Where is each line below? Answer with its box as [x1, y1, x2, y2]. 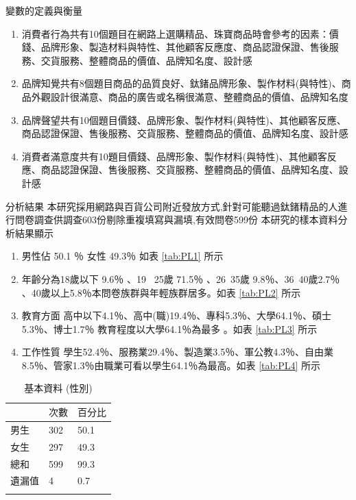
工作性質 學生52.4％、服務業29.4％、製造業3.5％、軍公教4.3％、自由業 [21, 345, 334, 359]
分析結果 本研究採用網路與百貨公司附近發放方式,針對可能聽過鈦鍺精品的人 [5, 199, 338, 213]
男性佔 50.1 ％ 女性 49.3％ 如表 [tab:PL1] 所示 [21, 249, 224, 263]
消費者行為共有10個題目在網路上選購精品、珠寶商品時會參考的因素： [21, 26, 329, 40]
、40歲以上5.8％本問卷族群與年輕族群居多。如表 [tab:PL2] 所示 [21, 285, 301, 299]
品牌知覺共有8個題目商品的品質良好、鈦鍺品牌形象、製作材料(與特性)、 [21, 76, 342, 90]
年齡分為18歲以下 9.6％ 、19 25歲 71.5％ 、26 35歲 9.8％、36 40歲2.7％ [21, 271, 340, 286]
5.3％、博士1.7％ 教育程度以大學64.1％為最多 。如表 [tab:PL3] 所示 [21, 321, 318, 336]
